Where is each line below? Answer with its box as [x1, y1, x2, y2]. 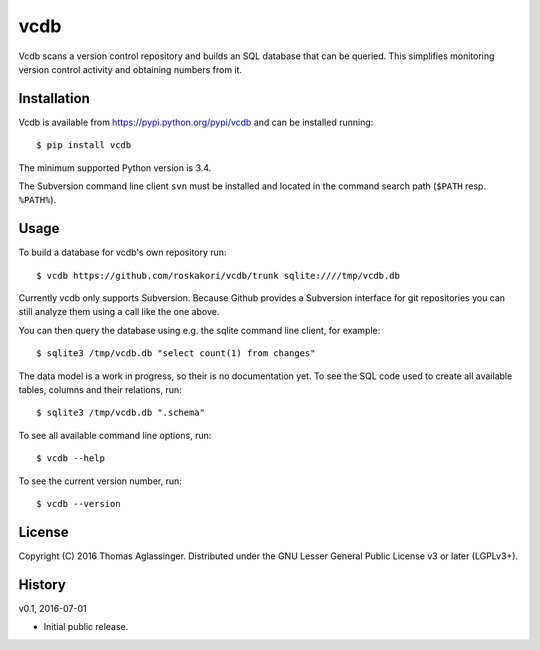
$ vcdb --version [36, 498, 121, 509]
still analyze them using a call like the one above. [18, 306, 220, 318]
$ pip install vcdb [36, 140, 132, 151]
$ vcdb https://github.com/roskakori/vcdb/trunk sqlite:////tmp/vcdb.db [36, 270, 400, 281]
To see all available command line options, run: [18, 429, 212, 441]
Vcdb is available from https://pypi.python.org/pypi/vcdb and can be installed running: [18, 116, 374, 128]
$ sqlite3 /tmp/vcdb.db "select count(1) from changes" [36, 348, 316, 359]
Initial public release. [43, 621, 129, 633]
